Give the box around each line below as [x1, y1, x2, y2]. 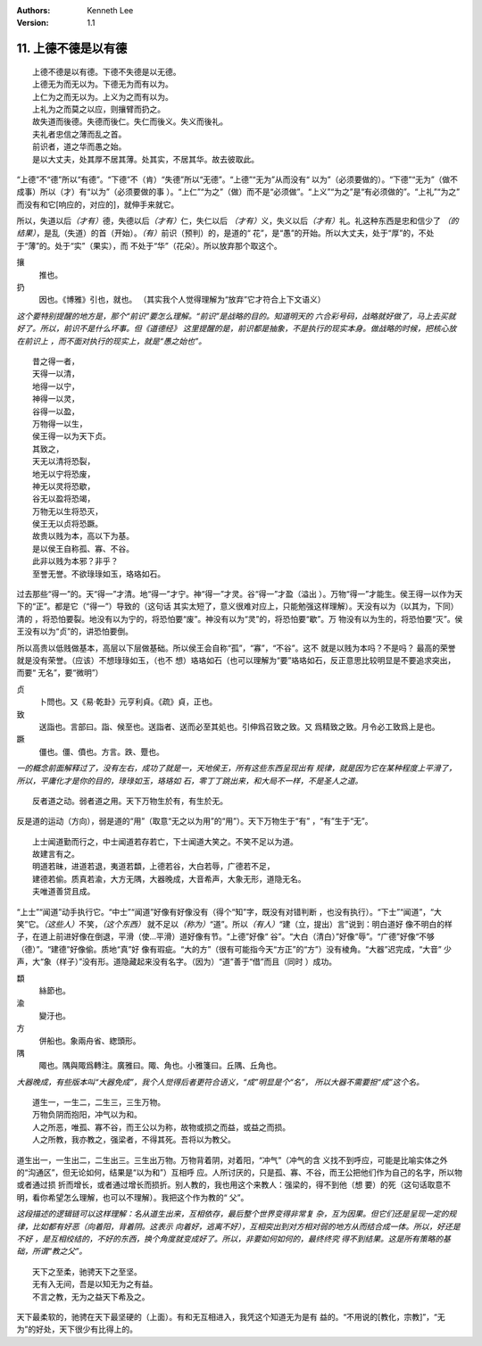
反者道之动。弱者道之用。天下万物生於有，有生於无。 [32, 795, 228, 806]
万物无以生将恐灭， [32, 506, 103, 517]
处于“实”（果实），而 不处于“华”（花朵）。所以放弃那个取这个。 [54, 240, 282, 251]
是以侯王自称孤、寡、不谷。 [32, 544, 134, 553]
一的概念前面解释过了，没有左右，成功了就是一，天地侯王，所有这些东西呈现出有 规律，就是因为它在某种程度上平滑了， [16, 763, 457, 774]
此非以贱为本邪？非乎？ [32, 556, 119, 567]
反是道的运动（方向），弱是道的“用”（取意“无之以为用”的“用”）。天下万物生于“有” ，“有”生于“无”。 [16, 816, 373, 827]
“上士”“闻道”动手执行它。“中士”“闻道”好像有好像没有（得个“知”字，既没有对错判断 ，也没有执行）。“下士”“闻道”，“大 [16, 906, 442, 917]
